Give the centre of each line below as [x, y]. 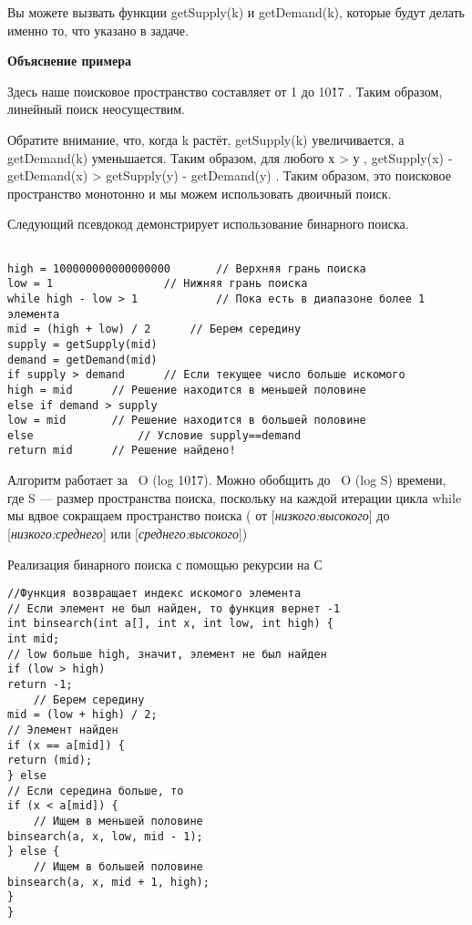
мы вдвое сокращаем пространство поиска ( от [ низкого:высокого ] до [199, 515]
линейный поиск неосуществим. [97, 109]
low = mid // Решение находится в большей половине [187, 421]
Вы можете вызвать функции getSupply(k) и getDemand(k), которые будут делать [236, 12]
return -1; [40, 685]
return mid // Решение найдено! [122, 451]
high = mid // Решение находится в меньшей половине [187, 390]
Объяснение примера [69, 61]
